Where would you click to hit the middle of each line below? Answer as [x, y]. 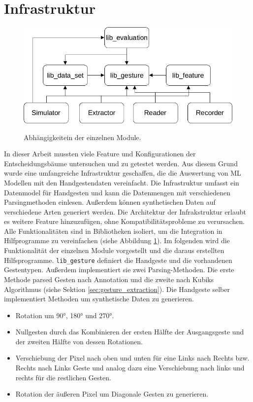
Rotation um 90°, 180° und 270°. [65, 315]
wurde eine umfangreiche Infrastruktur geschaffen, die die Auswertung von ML [123, 173]
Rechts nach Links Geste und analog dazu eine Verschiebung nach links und [130, 368]
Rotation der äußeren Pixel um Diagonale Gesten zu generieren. [112, 394]
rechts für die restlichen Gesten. [63, 377]
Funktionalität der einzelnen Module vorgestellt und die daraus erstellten [114, 250]
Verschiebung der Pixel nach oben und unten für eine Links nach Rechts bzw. [132, 358]
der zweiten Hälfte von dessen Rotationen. [79, 341]
